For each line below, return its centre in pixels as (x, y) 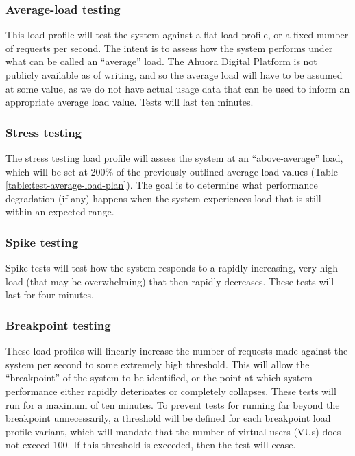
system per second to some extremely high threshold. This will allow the (158, 364)
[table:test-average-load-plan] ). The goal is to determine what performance (162, 185)
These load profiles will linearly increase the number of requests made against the (177, 351)
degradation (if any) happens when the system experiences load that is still (163, 198)
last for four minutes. (50, 295)
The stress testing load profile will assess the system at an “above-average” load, (174, 158)
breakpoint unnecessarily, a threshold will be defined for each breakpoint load (168, 418)
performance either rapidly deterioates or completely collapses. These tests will (171, 391)
